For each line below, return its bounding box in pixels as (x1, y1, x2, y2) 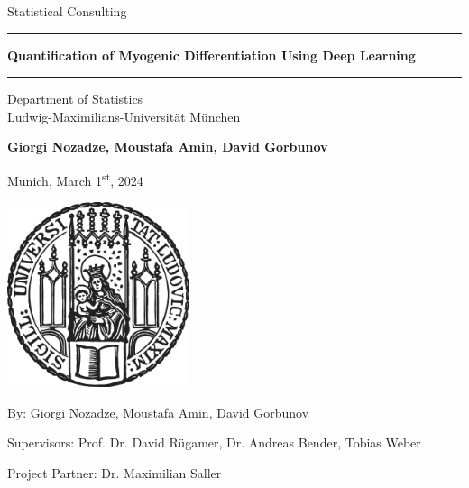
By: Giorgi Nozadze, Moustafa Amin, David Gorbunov (7, 402, 309, 421)
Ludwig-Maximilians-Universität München (7, 106, 241, 125)
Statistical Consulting (7, 2, 127, 20)
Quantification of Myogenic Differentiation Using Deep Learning (7, 45, 416, 64)
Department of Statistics (7, 89, 143, 108)
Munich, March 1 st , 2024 (7, 168, 143, 189)
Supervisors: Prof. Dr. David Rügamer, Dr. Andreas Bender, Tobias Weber (7, 433, 421, 452)
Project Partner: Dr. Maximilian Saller (7, 463, 222, 482)
